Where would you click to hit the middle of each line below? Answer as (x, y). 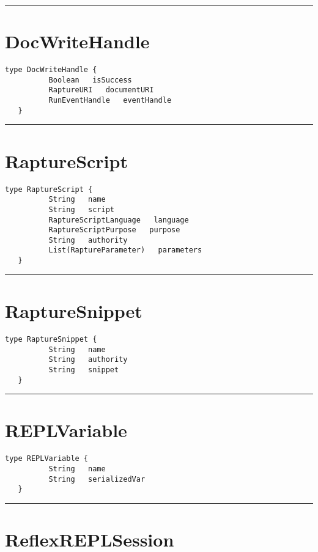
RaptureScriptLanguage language (119, 220)
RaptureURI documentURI (101, 90)
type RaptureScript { (49, 189)
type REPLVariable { (47, 459)
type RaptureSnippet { (51, 339)
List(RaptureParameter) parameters (125, 250)
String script (81, 209)
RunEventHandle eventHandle (110, 101)
